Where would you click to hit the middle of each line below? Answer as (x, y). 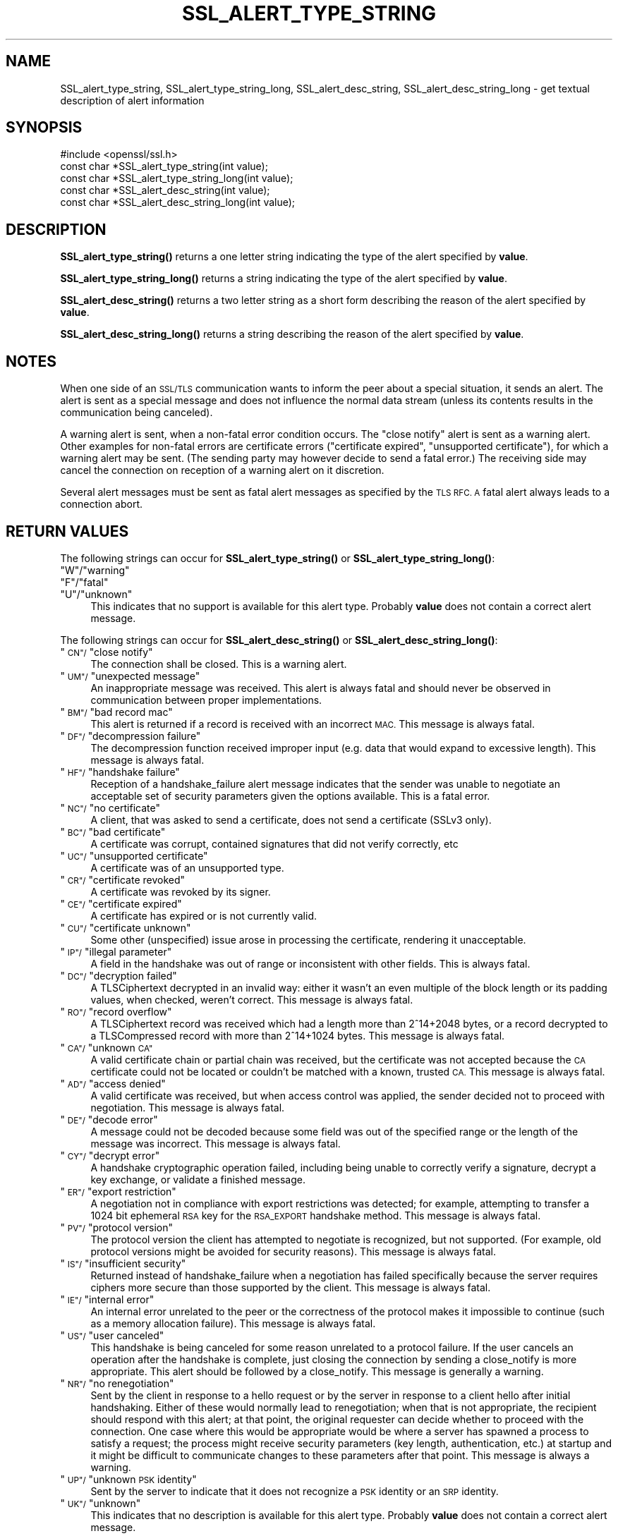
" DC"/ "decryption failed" (119, 975)
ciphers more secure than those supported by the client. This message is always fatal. (291, 1287)
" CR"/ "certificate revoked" (123, 879)
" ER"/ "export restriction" (118, 1191)
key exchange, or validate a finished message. (198, 1179)
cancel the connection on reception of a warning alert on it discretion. (222, 470)
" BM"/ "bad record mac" (116, 712)
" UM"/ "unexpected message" (130, 676)
